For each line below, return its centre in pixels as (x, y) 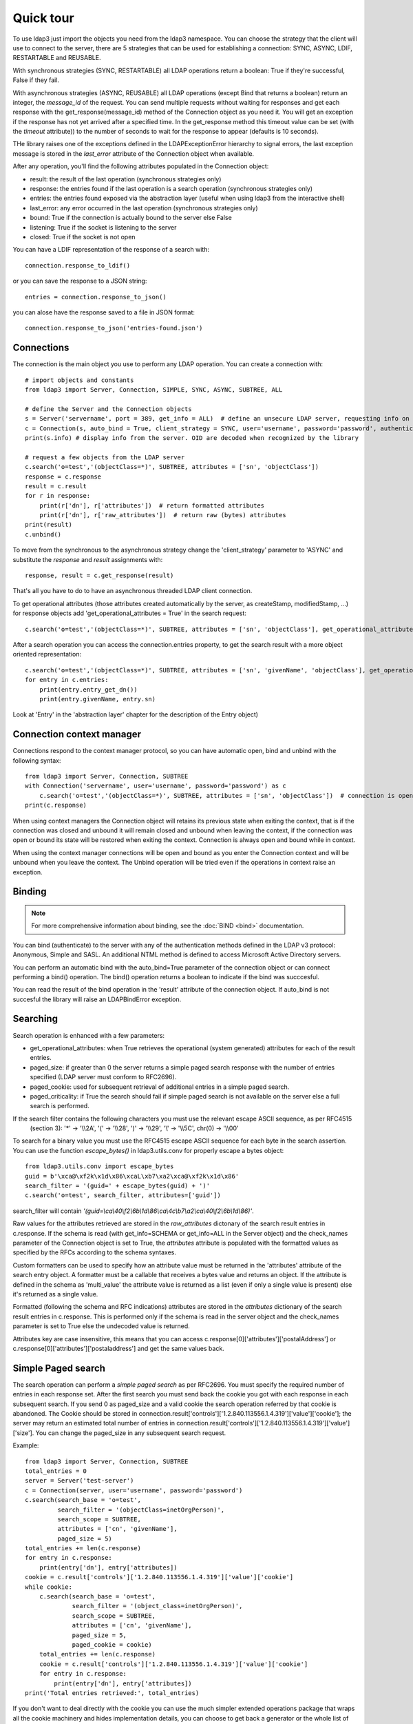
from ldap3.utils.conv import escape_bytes (99, 1166)
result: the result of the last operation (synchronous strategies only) (126, 179)
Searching (35, 1019)
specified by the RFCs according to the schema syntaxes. (95, 1252)
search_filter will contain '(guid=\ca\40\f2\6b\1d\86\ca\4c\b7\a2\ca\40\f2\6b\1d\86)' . (133, 1211)
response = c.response (63, 477)
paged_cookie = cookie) (112, 1644)
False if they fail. (36, 80)
